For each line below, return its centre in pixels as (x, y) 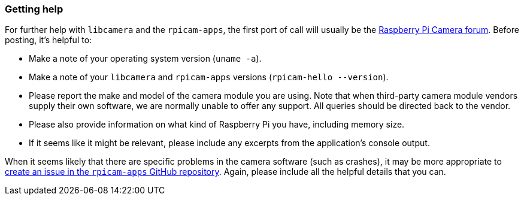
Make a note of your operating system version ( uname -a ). (145, 59)
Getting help (34, 9)
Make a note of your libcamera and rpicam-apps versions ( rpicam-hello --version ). (209, 77)
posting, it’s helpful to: (49, 40)
